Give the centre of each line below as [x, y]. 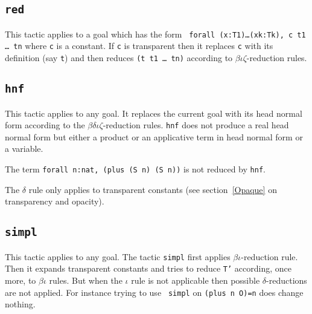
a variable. [24, 149]
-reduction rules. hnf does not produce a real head [196, 125]
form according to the [45, 125]
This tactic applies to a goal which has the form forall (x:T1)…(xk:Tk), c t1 [155, 34]
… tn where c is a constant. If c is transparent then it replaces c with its [139, 46]
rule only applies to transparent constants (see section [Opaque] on [153, 189]
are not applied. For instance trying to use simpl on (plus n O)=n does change [154, 292]
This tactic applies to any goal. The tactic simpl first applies [118, 256]
